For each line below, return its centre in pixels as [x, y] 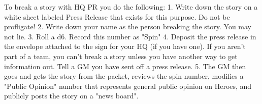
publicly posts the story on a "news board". [71, 96]
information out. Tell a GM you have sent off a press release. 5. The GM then [125, 66]
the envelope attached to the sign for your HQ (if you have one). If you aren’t [125, 46]
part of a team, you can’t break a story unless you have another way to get [121, 56]
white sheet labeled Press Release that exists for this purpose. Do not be [117, 16]
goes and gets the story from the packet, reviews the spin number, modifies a [124, 76]
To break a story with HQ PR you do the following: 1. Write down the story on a [131, 7]
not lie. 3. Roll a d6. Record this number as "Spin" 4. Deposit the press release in [130, 36]
